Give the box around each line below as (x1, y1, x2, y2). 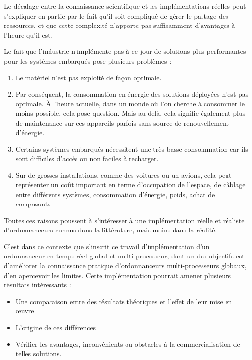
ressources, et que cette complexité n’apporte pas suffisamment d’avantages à (4, 20, 235, 30)
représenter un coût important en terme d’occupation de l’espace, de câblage (15, 179, 246, 189)
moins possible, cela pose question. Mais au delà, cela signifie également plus (15, 108, 246, 118)
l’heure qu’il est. (4, 29, 52, 40)
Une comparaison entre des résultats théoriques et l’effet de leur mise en (15, 296, 232, 306)
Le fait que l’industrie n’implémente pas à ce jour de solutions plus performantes (4, 46, 246, 56)
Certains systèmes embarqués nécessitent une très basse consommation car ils (15, 144, 248, 154)
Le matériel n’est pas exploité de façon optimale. (15, 72, 162, 82)
